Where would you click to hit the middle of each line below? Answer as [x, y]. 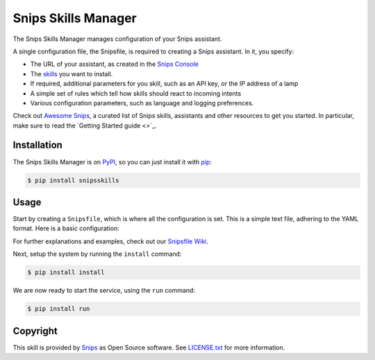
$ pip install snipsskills [73, 180]
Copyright [35, 331]
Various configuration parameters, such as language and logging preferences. [142, 103]
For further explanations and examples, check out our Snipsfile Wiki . [110, 241]
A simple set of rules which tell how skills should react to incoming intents [136, 93]
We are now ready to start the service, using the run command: [104, 291]
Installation [37, 145]
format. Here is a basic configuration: [66, 228]
